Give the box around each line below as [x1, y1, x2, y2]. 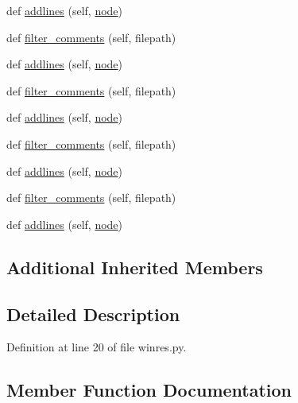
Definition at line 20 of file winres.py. [6, 339, 187, 355]
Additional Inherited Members [6, 254, 263, 279]
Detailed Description [6, 301, 180, 326]
